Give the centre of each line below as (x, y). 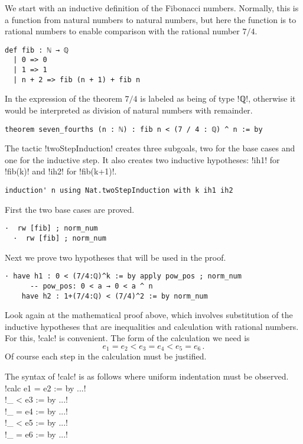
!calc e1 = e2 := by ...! (45, 388)
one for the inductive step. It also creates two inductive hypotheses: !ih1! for (142, 159)
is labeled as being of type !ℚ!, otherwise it (218, 98)
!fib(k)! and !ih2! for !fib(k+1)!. (61, 171)
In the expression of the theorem (63, 98)
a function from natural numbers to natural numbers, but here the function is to (151, 19)
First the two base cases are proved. (70, 209)
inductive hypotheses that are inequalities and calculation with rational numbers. (152, 326)
